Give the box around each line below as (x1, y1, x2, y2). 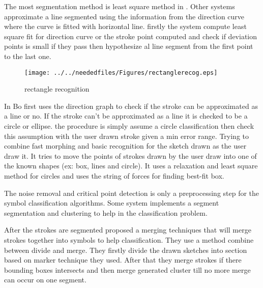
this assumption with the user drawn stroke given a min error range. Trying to (4, 130, 249, 141)
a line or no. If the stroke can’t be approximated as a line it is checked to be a (4, 110, 248, 121)
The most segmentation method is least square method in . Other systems (4, 1, 235, 11)
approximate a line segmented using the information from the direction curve (4, 11, 245, 21)
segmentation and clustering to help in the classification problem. (4, 207, 208, 218)
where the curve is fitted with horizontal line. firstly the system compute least (4, 21, 247, 32)
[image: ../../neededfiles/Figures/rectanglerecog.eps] (24, 69, 218, 76)
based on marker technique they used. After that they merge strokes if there (4, 254, 242, 265)
